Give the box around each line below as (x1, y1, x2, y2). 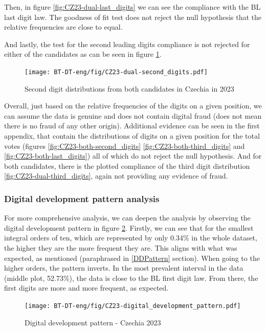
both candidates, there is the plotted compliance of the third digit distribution (4, 160, 250, 171)
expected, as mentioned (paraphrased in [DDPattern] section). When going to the (4, 252, 260, 263)
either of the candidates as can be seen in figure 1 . (4, 49, 162, 59)
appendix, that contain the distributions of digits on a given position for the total (4, 130, 260, 141)
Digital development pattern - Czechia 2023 (25, 317, 161, 327)
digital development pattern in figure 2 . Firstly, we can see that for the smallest (4, 222, 254, 233)
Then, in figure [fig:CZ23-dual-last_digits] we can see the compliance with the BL (4, 2, 261, 12)
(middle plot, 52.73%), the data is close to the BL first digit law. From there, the (4, 272, 258, 283)
